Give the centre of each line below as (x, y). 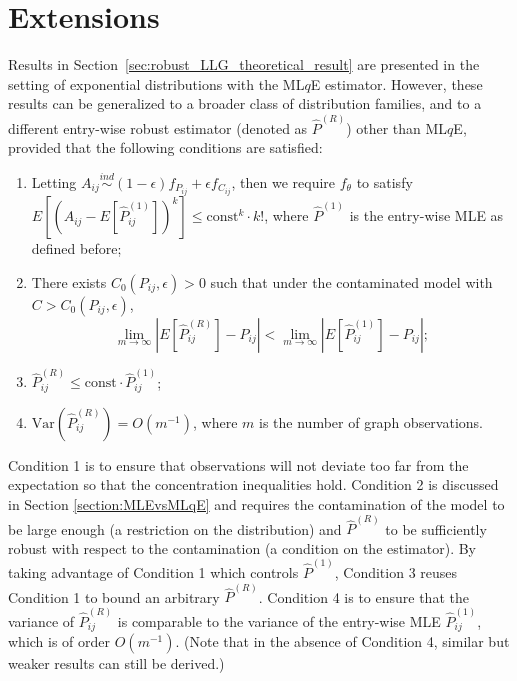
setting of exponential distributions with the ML (156, 83)
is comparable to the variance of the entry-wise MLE (279, 620)
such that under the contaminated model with (351, 281)
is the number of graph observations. (371, 421)
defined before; (76, 248)
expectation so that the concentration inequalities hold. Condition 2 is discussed (253, 484)
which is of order (59, 641)
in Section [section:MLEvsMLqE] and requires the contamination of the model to (256, 503)
